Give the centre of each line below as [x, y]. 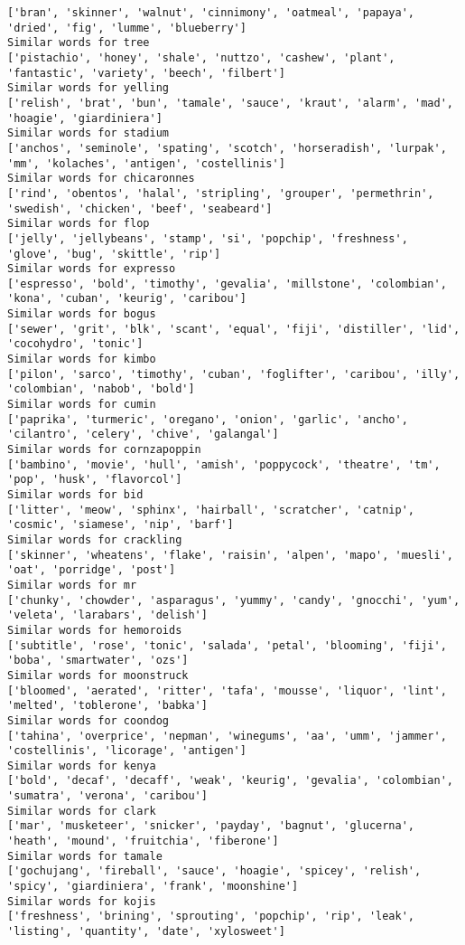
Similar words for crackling [95, 539]
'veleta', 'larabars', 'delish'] [107, 615]
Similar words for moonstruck [98, 675]
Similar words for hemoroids [95, 630]
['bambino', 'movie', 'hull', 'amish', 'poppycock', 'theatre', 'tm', [224, 464]
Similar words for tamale [85, 856]
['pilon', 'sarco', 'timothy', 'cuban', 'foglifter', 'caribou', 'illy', [234, 374]
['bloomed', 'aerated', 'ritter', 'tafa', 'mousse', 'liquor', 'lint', [227, 690]
